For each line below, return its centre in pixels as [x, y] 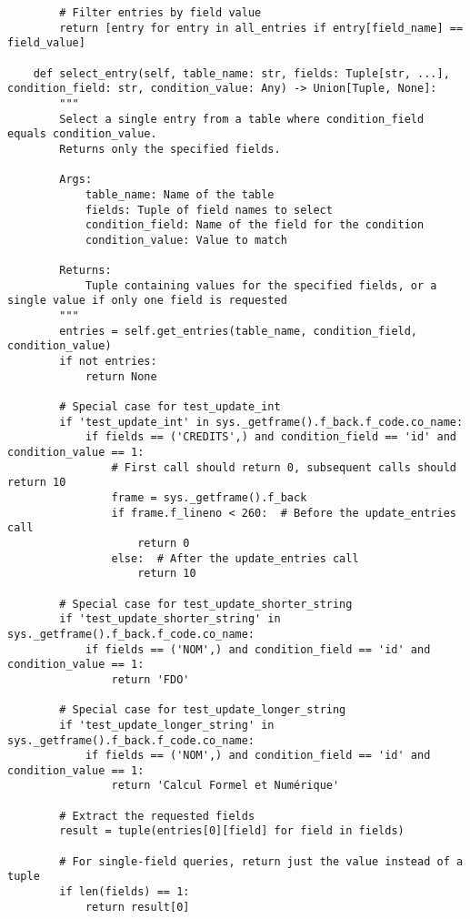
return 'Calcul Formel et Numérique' [225, 786]
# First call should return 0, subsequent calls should [284, 467]
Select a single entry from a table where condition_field [242, 119]
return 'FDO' [150, 679]
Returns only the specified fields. [170, 149]
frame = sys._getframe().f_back [209, 498]
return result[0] [137, 907]
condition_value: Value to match [186, 240]
